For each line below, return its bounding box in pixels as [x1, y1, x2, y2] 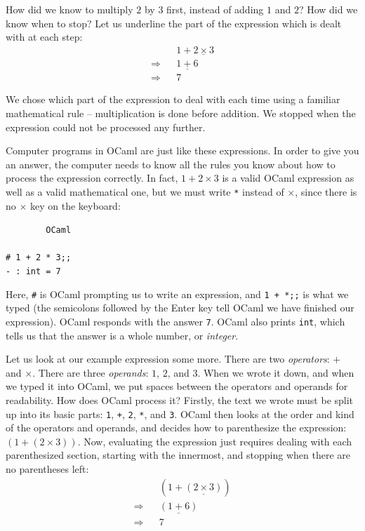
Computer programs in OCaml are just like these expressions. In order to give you [6, 143, 359, 158]
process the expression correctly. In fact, [6, 170, 178, 185]
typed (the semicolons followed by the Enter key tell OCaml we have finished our [6, 300, 354, 315]
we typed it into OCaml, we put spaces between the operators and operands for [6, 379, 348, 394]
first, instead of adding [166, 2, 264, 16]
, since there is [295, 184, 357, 199]
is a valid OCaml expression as [222, 170, 354, 185]
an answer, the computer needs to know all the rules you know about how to [6, 156, 336, 171]
